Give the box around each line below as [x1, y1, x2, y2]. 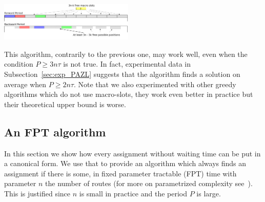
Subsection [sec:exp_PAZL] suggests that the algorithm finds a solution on [4, 68, 240, 79]
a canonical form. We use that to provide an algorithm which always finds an [4, 158, 247, 169]
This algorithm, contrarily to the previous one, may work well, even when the [4, 48, 248, 59]
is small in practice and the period [79, 188, 187, 198]
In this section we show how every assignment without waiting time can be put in [4, 148, 261, 158]
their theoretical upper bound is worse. [4, 98, 126, 109]
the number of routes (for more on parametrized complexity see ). [45, 178, 253, 189]
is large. [196, 188, 221, 198]
